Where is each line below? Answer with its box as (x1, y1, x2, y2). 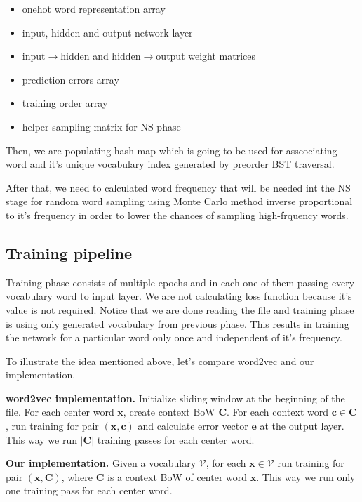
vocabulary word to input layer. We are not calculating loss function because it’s (6, 289, 352, 303)
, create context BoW (123, 404, 215, 419)
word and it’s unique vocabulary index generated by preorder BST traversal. (6, 157, 335, 171)
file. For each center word (6, 404, 114, 419)
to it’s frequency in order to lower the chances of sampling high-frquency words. (6, 207, 349, 222)
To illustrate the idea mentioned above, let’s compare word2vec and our (6, 353, 314, 368)
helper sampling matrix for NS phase (22, 119, 181, 133)
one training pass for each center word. (6, 483, 173, 498)
